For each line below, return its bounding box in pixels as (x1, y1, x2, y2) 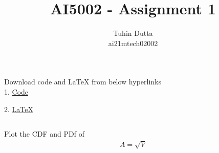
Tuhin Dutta (113, 28, 153, 38)
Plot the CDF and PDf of (4, 128, 84, 139)
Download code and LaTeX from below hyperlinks (4, 76, 162, 87)
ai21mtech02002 (108, 37, 158, 48)
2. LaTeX (4, 103, 33, 114)
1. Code (4, 86, 29, 97)
